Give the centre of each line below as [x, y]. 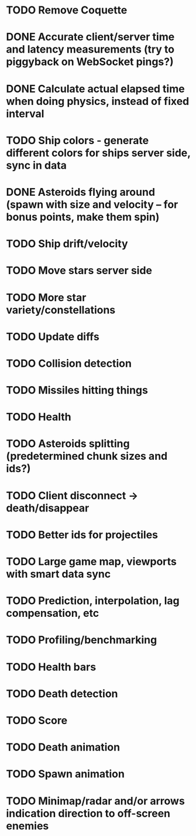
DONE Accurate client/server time [90, 37]
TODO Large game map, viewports [91, 562]
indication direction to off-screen [88, 813]
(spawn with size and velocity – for [92, 204]
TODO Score [37, 720]
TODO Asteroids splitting [68, 444]
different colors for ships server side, [98, 153]
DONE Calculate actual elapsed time [96, 89]
